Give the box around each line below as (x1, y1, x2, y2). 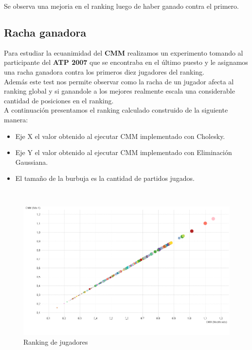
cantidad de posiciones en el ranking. (4, 95, 114, 105)
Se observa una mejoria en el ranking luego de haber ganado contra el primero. (4, 1, 239, 11)
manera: (4, 114, 28, 124)
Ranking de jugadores (23, 336, 88, 347)
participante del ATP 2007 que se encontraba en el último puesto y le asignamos (4, 57, 248, 67)
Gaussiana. (15, 156, 48, 167)
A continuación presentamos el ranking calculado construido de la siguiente (4, 105, 228, 115)
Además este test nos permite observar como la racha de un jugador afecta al (4, 76, 234, 86)
